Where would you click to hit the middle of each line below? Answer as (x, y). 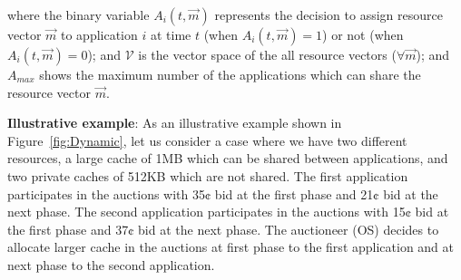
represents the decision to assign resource (329, 14)
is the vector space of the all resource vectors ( (267, 54)
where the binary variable (78, 14)
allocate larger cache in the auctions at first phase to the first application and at (231, 247)
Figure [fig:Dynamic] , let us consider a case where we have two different (207, 140)
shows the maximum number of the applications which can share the (230, 74)
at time (171, 34)
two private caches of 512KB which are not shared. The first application (208, 175)
